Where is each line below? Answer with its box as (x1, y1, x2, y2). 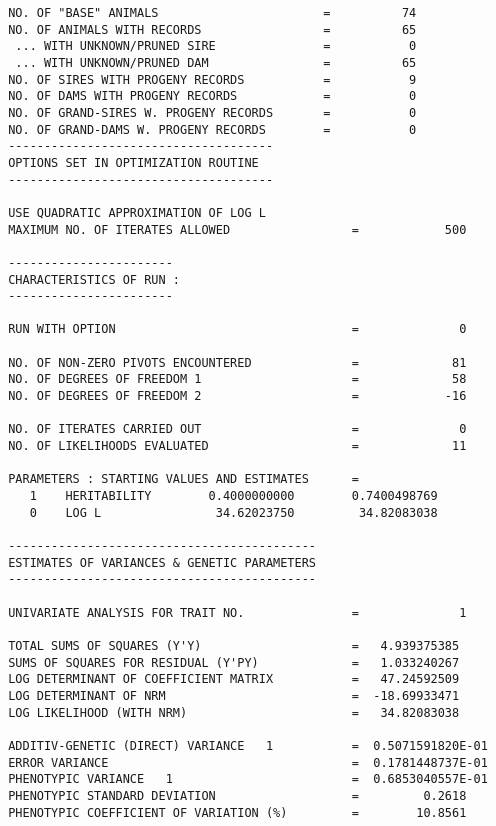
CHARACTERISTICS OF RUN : (8, 272, 180, 287)
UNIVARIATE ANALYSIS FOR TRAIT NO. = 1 (8, 605, 467, 620)
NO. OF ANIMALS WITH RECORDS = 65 (8, 22, 417, 37)
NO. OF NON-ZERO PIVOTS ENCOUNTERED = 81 (8, 355, 467, 370)
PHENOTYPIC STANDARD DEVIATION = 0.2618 (8, 788, 467, 803)
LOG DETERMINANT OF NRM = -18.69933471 (8, 688, 460, 703)
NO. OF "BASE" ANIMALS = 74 (8, 6, 417, 20)
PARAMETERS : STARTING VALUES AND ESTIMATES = (8, 472, 359, 487)
